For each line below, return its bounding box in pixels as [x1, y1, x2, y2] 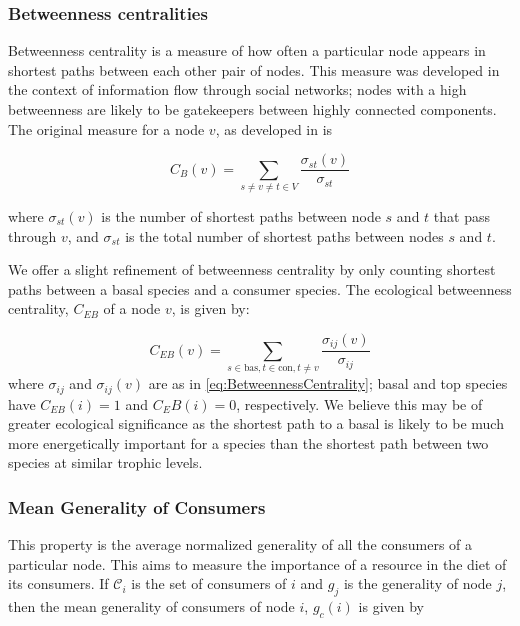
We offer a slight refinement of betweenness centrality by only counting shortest [8, 259, 496, 280]
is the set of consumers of [131, 573, 287, 594]
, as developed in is [215, 118, 333, 139]
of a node [103, 298, 161, 319]
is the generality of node [343, 573, 492, 594]
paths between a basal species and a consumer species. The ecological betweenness [8, 278, 512, 299]
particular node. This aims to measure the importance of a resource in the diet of [8, 553, 507, 574]
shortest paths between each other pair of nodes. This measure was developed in [8, 59, 500, 80]
